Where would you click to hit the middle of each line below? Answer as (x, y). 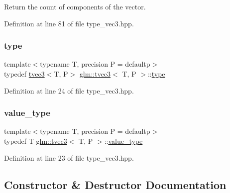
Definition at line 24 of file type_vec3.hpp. (69, 90)
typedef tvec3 (24, 74)
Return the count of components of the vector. (75, 6)
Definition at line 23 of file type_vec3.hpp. (69, 157)
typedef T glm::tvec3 (36, 141)
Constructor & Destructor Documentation (115, 184)
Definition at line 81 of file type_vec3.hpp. (69, 23)
